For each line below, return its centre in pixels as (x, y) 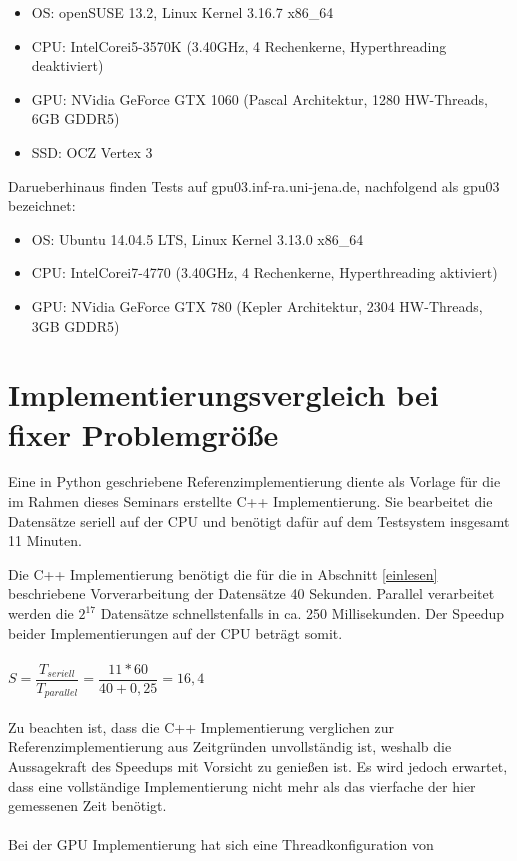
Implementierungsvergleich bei (223, 394)
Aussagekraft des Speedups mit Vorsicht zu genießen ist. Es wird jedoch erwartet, (258, 766)
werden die (41, 613)
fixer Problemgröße (143, 433)
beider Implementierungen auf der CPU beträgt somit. (175, 632)
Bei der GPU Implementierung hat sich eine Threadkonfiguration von (221, 844)
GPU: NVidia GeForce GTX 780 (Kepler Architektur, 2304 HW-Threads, (257, 305)
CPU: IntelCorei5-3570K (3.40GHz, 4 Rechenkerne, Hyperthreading (239, 45)
